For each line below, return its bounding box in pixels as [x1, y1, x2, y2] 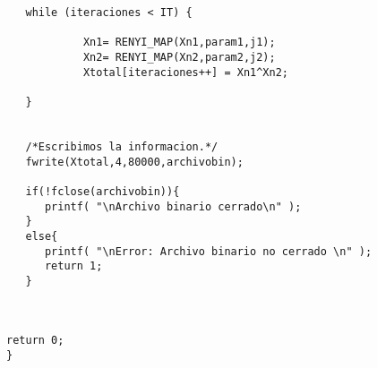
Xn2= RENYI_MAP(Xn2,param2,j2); [82, 50, 276, 64]
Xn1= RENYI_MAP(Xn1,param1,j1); [82, 36, 276, 49]
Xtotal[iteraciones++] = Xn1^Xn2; [82, 65, 288, 79]
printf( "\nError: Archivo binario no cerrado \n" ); [44, 244, 373, 258]
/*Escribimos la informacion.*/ [25, 140, 218, 153]
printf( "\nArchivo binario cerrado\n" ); [44, 200, 302, 213]
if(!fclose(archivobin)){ [25, 184, 180, 198]
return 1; [44, 260, 103, 273]
